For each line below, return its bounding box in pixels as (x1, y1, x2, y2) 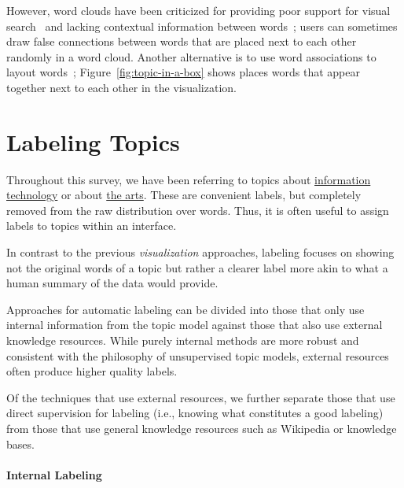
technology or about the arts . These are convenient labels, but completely (6, 187, 362, 203)
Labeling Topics (6, 125, 180, 157)
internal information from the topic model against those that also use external (6, 316, 383, 333)
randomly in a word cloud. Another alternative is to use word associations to (6, 48, 376, 65)
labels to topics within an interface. (6, 217, 177, 234)
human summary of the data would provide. (6, 275, 219, 291)
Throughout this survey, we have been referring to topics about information (6, 171, 371, 187)
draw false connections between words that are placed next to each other (6, 33, 357, 50)
